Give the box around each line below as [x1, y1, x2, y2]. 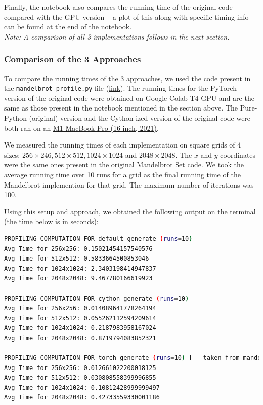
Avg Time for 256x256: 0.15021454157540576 [4, 245, 153, 252]
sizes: [4, 149, 20, 160]
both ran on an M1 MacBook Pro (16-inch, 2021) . [4, 122, 159, 133]
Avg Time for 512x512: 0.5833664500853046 [4, 255, 149, 263]
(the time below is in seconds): [4, 216, 99, 227]
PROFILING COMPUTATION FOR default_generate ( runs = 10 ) [4, 235, 193, 242]
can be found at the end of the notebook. [4, 21, 132, 32]
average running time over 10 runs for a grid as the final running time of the [4, 169, 241, 179]
